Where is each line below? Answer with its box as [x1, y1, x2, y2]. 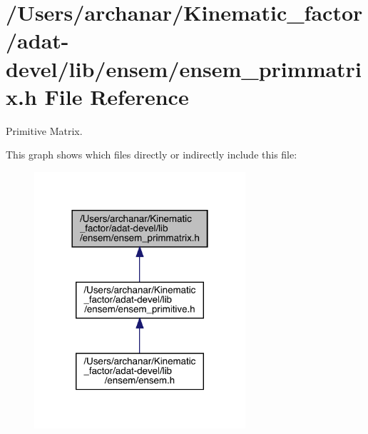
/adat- [6, 26, 69, 55]
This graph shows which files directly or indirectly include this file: [6, 147, 297, 162]
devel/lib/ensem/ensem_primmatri [6, 54, 362, 83]
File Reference [44, 81, 189, 111]
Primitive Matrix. [6, 123, 83, 138]
